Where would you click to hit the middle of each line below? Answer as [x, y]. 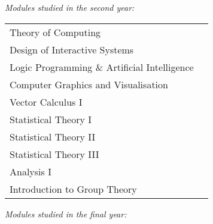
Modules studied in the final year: [66, 213]
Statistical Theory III [54, 154]
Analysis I [31, 171]
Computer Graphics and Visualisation [89, 84]
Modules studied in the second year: [70, 7]
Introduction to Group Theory [73, 189]
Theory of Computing [55, 32]
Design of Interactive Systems [72, 49]
